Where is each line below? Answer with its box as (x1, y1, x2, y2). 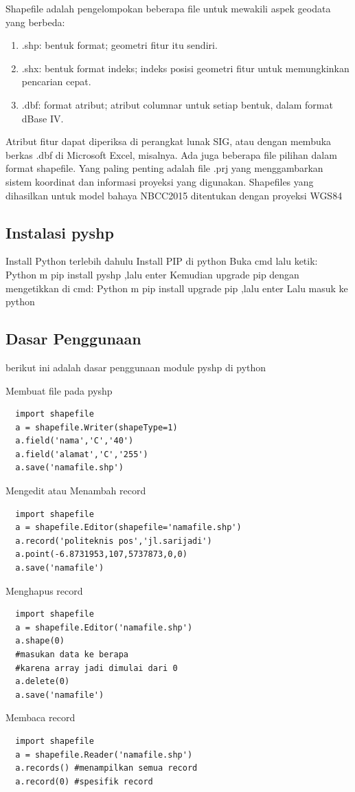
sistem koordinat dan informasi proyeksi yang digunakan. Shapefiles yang (5, 174, 314, 188)
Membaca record (5, 710, 76, 725)
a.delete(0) (15, 676, 70, 687)
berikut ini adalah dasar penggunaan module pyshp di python (5, 360, 266, 374)
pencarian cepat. (21, 74, 91, 89)
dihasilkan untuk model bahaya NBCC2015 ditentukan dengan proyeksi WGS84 (5, 188, 343, 202)
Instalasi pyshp (5, 221, 114, 243)
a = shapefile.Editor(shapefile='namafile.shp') (15, 522, 242, 533)
